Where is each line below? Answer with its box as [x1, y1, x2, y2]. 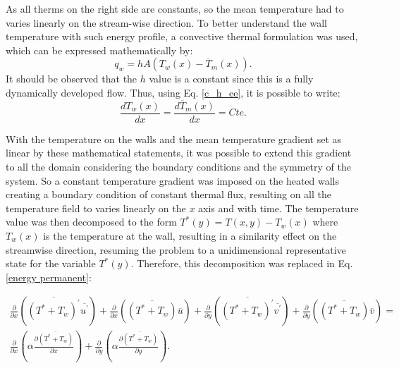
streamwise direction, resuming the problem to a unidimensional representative [6, 242, 346, 257]
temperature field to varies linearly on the [6, 200, 186, 215]
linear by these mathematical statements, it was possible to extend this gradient [6, 145, 352, 160]
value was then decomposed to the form [6, 214, 177, 229]
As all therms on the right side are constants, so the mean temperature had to [6, 1, 344, 16]
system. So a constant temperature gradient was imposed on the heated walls [6, 173, 340, 188]
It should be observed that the [6, 71, 137, 86]
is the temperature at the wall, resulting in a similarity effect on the [43, 228, 337, 243]
